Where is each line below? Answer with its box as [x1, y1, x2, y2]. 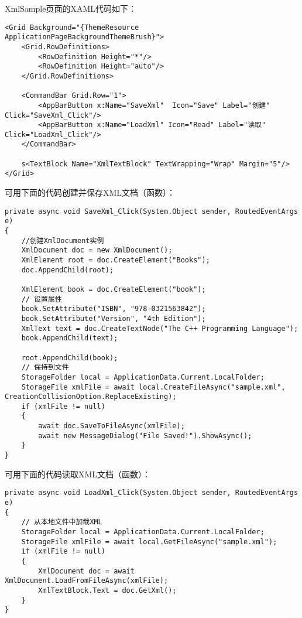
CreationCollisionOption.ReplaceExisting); [5, 392, 177, 401]
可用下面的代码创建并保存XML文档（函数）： [5, 186, 176, 199]
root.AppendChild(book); [21, 353, 118, 362]
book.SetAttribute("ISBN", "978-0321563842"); [21, 305, 206, 313]
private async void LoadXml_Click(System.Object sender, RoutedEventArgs [5, 489, 298, 497]
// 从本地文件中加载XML [21, 518, 102, 527]
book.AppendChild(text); [21, 334, 118, 343]
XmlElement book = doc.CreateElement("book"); [21, 285, 206, 293]
